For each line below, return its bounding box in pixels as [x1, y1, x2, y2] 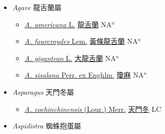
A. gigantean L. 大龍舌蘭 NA [24, 52, 116, 63]
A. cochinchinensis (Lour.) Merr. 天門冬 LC [24, 103, 161, 114]
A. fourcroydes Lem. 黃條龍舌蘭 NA [24, 36, 138, 46]
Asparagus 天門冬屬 [12, 86, 74, 97]
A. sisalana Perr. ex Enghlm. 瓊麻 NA [24, 70, 144, 80]
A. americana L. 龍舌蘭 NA [24, 19, 112, 29]
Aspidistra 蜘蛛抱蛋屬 [12, 120, 81, 131]
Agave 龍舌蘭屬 [12, 2, 62, 12]
